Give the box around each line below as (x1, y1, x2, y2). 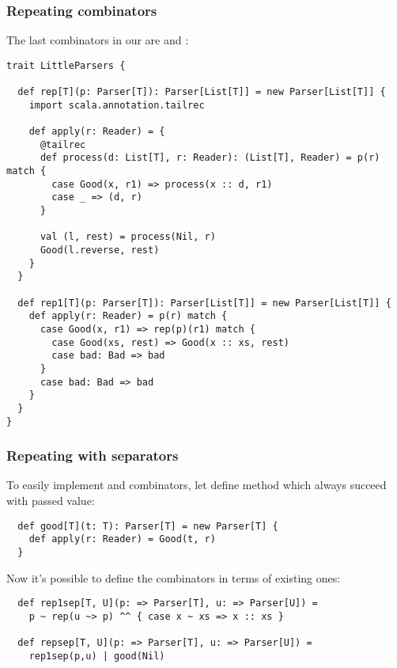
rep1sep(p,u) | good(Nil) (28, 650, 165, 662)
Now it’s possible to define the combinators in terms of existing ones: (6, 569, 341, 586)
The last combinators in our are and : (6, 32, 189, 48)
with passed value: (6, 492, 95, 508)
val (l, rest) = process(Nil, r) (40, 231, 216, 243)
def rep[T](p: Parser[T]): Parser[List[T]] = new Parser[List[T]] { (17, 86, 386, 98)
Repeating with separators (6, 446, 179, 465)
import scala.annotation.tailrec (28, 99, 205, 111)
